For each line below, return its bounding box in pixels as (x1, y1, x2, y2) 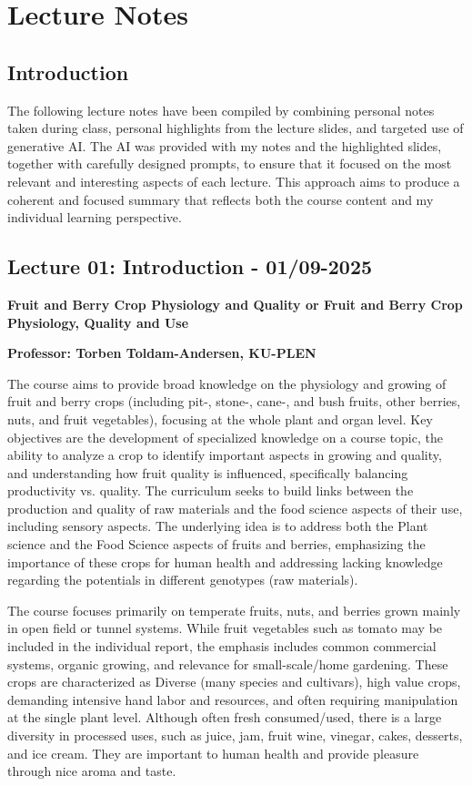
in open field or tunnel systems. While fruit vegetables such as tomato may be (7, 618, 443, 638)
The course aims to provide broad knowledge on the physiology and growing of (7, 373, 447, 393)
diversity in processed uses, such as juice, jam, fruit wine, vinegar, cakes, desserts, (7, 726, 463, 744)
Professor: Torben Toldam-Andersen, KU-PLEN (7, 343, 316, 362)
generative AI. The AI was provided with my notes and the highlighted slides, (7, 136, 442, 155)
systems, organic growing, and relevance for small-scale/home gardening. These (7, 654, 448, 673)
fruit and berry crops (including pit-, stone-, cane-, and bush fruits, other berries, (7, 392, 461, 411)
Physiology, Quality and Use (7, 312, 189, 332)
